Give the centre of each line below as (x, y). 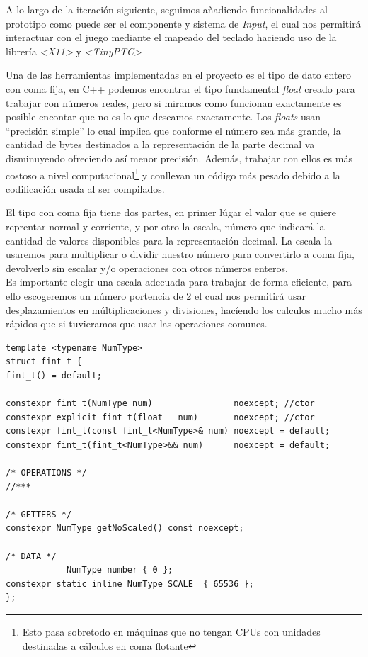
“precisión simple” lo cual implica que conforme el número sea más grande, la (173, 130)
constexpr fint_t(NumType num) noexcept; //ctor (160, 404)
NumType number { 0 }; (120, 570)
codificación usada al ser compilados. (85, 188)
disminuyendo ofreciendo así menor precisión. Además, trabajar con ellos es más (179, 158)
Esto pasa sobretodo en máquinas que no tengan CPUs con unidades (171, 631)
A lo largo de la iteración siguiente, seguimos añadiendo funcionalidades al (167, 9)
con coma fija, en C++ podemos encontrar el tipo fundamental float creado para (180, 88)
